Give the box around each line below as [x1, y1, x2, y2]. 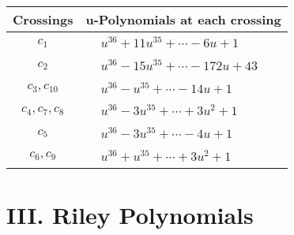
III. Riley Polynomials [6, 199, 254, 231]
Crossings [13, 10, 73, 28]
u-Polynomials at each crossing [85, 10, 281, 28]
